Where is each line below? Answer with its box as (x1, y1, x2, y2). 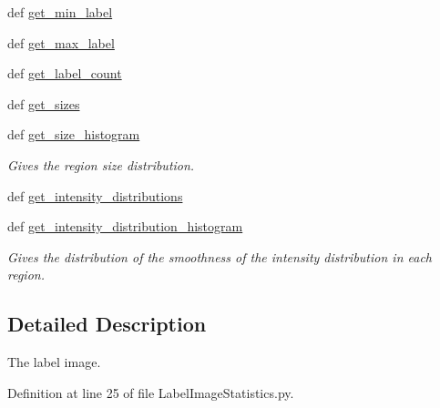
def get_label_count (7, 64, 122, 83)
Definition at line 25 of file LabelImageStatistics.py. (7, 382, 294, 402)
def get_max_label (7, 33, 115, 52)
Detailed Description (7, 310, 207, 338)
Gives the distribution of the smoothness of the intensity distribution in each (7, 247, 432, 266)
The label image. (7, 352, 101, 372)
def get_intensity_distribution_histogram (7, 217, 243, 236)
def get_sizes (7, 94, 80, 113)
